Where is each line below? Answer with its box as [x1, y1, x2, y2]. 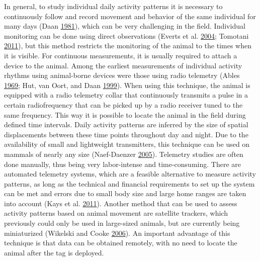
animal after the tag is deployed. [4, 247, 104, 257]
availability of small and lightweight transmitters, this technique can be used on [4, 139, 250, 149]
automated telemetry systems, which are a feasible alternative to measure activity [4, 168, 256, 179]
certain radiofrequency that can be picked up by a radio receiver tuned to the [4, 99, 243, 110]
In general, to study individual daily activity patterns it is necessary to [4, 1, 223, 11]
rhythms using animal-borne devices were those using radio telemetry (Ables [4, 70, 240, 80]
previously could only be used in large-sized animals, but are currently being [4, 218, 240, 228]
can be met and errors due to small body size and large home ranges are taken [4, 188, 246, 199]
